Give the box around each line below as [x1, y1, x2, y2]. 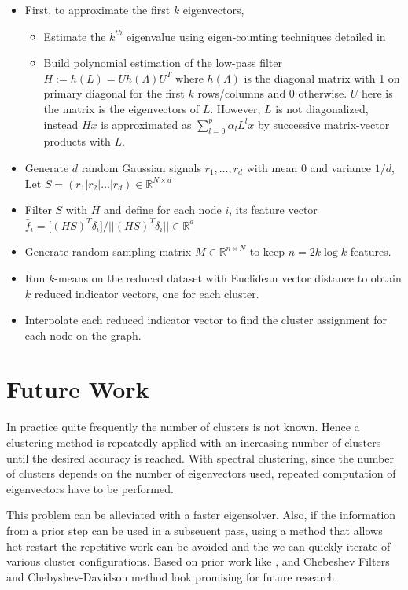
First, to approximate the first [24, 2, 171, 17]
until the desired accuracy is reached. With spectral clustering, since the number [6, 449, 394, 466]
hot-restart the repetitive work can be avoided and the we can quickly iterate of [6, 537, 391, 554]
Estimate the [43, 28, 106, 44]
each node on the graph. [24, 326, 142, 343]
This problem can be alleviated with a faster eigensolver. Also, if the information [6, 507, 396, 523]
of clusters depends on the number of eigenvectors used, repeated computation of [6, 465, 396, 481]
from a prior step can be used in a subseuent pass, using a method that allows [6, 522, 383, 538]
